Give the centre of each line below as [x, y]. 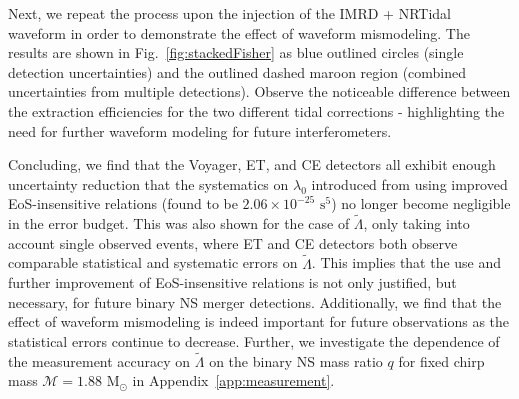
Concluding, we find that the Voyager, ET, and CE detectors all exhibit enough [252, 164]
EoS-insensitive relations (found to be [123, 203]
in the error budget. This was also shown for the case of [179, 223]
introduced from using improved [409, 183]
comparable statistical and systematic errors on [153, 262]
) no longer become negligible [421, 203]
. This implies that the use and [406, 262]
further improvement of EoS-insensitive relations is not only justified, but [232, 282]
